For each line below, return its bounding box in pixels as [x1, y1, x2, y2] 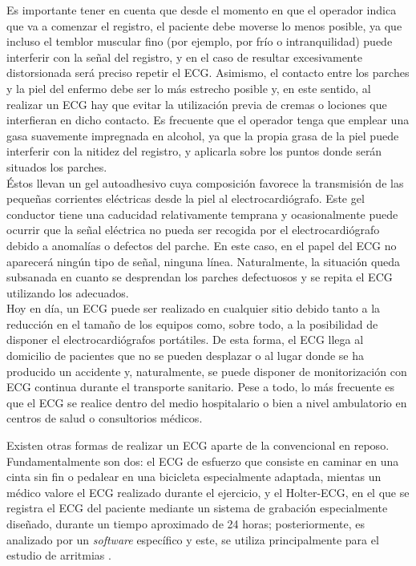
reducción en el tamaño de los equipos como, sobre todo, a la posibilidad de [6, 315, 378, 332]
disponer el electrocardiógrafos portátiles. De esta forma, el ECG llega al [6, 331, 364, 348]
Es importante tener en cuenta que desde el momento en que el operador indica [6, 2, 397, 18]
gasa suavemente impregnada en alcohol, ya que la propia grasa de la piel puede [6, 127, 399, 144]
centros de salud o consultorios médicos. [6, 410, 203, 427]
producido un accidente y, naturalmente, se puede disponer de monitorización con [6, 362, 407, 379]
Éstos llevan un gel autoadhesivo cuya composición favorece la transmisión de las [6, 174, 404, 191]
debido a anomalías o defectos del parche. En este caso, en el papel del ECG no [6, 237, 397, 253]
